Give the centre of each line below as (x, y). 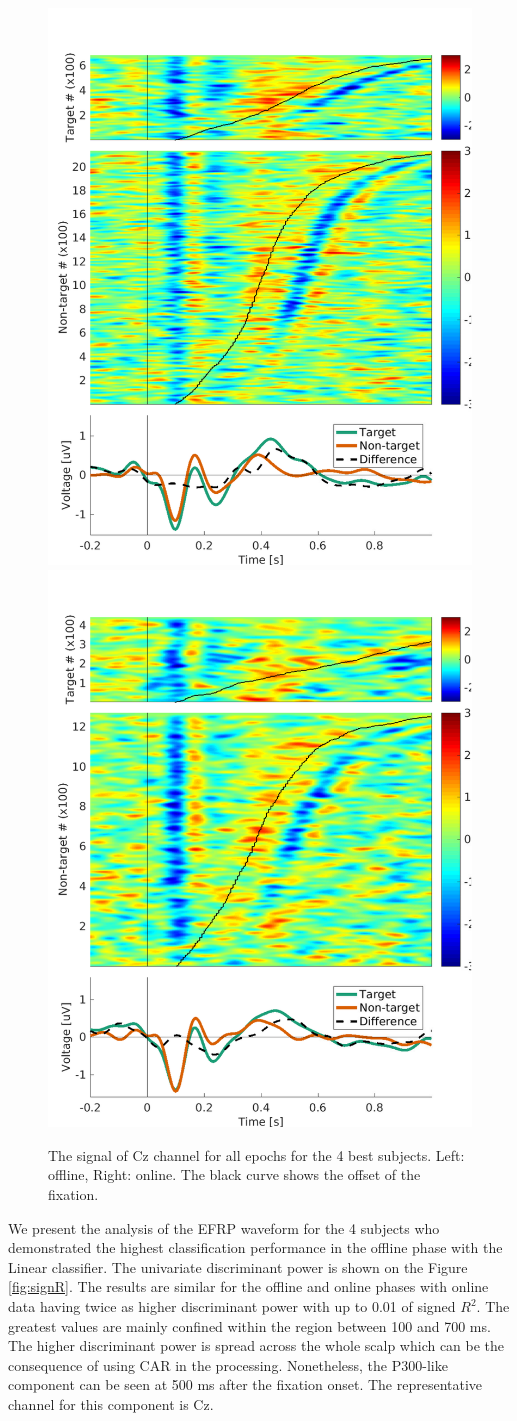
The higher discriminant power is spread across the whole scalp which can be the (256, 1345)
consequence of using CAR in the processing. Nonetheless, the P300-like (228, 1364)
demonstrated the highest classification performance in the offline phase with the (255, 1247)
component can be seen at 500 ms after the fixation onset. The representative (245, 1384)
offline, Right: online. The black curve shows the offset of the (234, 1174)
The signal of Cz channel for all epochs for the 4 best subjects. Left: (256, 1154)
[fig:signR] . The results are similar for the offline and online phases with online (248, 1286)
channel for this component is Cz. (111, 1404)
